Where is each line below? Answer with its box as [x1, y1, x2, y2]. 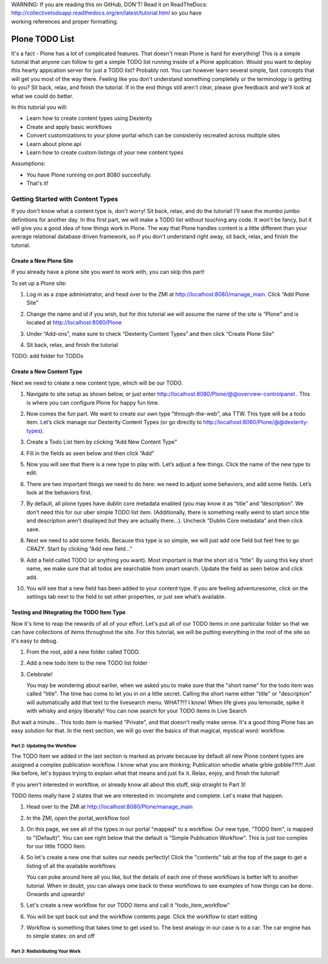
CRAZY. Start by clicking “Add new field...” [26, 545, 133, 553]
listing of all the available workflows [26, 862, 116, 870]
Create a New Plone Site [11, 257, 73, 264]
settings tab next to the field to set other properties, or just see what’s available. [26, 593, 226, 601]
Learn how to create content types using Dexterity [26, 114, 152, 122]
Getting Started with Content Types [11, 195, 118, 203]
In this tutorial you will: [11, 103, 68, 111]
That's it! [26, 180, 49, 187]
